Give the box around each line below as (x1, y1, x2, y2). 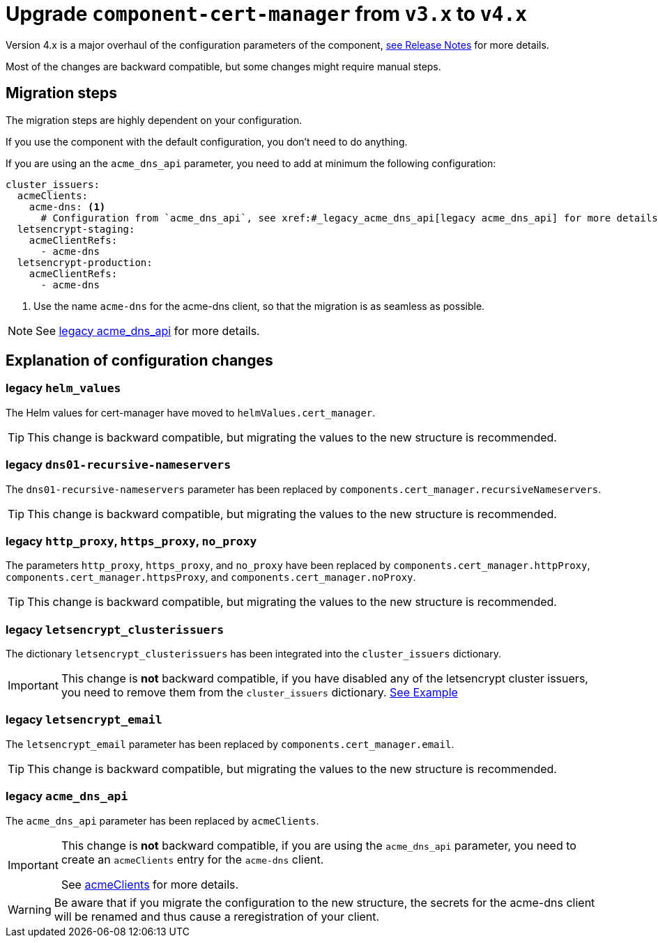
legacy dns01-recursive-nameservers (6, 458, 231, 472)
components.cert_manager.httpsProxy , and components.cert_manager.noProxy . (6, 571, 416, 584)
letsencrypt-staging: (17, 223, 135, 235)
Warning (8, 902, 52, 917)
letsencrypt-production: (17, 256, 153, 268)
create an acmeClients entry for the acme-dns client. (61, 852, 324, 866)
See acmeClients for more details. (61, 877, 239, 891)
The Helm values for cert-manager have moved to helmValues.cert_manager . (6, 406, 376, 419)
